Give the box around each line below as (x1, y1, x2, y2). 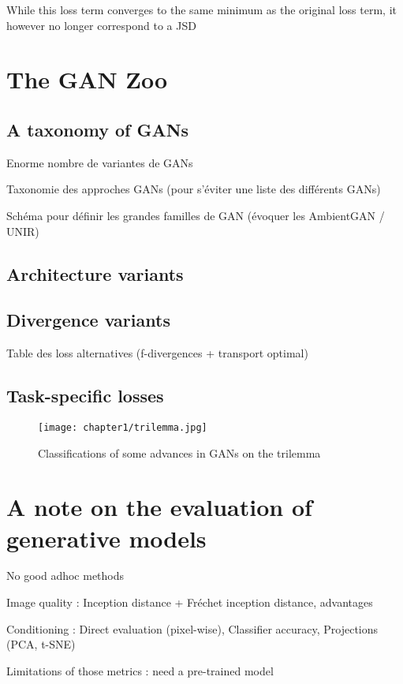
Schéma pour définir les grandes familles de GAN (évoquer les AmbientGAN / (6, 207, 385, 223)
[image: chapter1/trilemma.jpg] (38, 421, 207, 433)
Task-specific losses (6, 383, 164, 408)
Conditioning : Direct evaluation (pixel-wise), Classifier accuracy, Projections (6, 620, 379, 637)
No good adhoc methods (6, 567, 125, 584)
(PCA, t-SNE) (6, 636, 76, 652)
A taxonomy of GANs (6, 117, 189, 141)
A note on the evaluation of (6, 491, 312, 523)
